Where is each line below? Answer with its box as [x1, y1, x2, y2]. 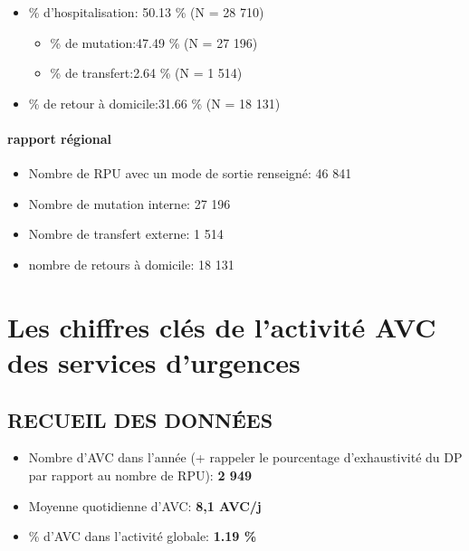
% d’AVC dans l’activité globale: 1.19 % [28, 527, 257, 546]
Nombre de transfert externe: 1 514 [28, 224, 224, 243]
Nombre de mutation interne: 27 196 [28, 194, 231, 213]
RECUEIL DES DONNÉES [7, 405, 273, 433]
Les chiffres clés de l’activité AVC [7, 308, 436, 345]
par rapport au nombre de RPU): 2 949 [28, 465, 252, 484]
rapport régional [7, 128, 111, 147]
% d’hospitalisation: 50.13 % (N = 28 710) [28, 3, 264, 21]
